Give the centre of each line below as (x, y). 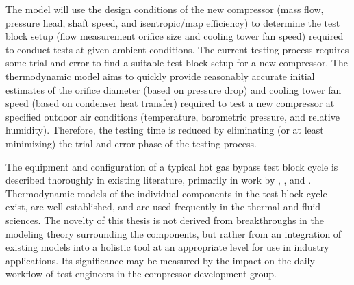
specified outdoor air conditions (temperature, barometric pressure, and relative (173, 116)
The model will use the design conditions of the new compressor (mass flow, (165, 9)
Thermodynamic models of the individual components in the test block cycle (166, 193)
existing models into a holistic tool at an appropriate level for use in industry (167, 247)
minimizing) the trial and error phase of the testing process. (131, 143)
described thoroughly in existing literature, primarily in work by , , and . (159, 180)
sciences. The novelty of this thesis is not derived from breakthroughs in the (165, 220)
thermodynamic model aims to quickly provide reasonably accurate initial (160, 76)
